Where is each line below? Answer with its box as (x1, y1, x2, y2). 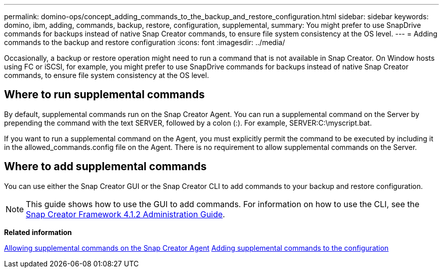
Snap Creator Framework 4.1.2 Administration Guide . (26, 209, 225, 219)
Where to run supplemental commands (4, 88, 205, 101)
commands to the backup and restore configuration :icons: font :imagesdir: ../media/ (4, 38, 285, 47)
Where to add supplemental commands (4, 160, 207, 173)
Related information (4, 227, 72, 237)
